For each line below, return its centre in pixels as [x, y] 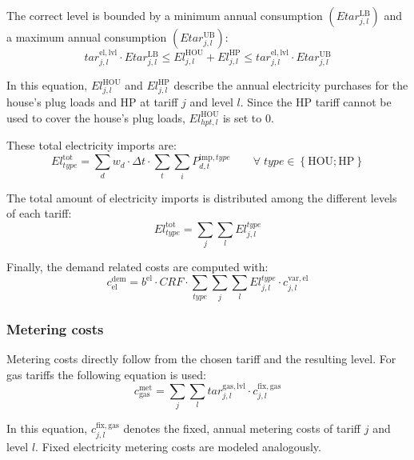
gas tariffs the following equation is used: [107, 374]
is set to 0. [248, 117]
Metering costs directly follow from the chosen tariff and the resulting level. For [201, 359]
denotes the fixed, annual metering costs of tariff [242, 428]
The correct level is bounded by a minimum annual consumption [165, 15]
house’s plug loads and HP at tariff [92, 101]
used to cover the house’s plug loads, [96, 117]
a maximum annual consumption [87, 37]
